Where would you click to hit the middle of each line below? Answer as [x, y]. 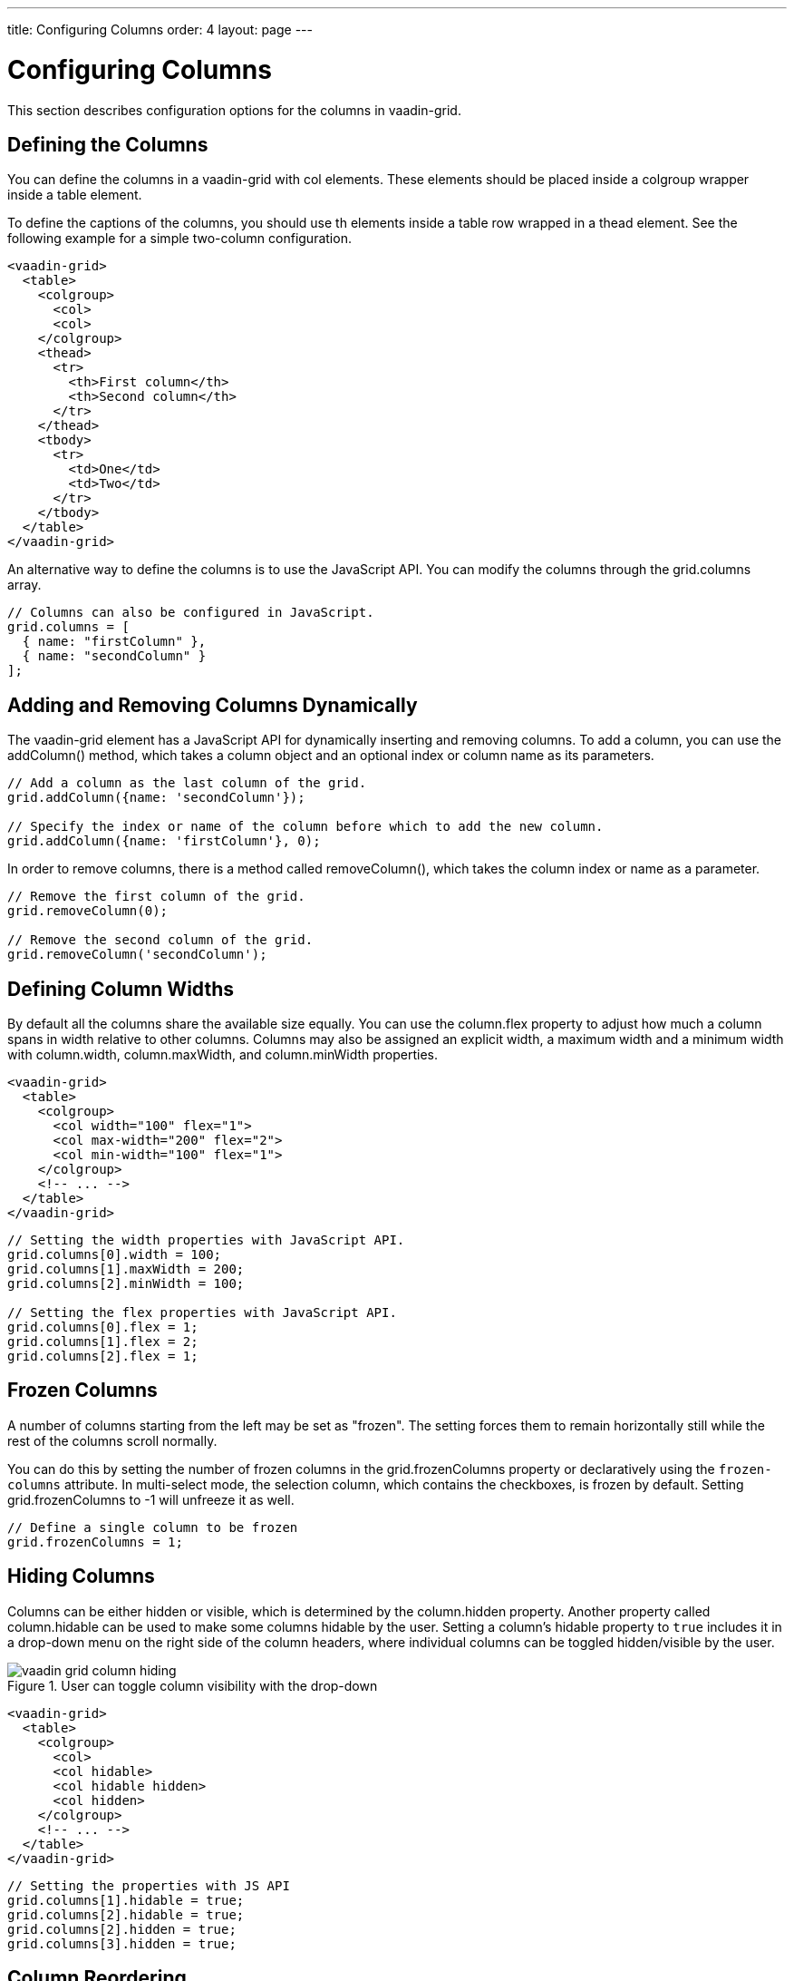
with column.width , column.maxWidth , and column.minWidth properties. [223, 1055]
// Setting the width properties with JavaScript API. [206, 1240]
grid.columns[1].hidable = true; [126, 1900]
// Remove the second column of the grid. [160, 940]
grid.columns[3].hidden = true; [122, 1943]
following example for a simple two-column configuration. [179, 239]
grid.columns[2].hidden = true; [122, 1929]
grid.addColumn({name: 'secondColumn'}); [156, 798]
